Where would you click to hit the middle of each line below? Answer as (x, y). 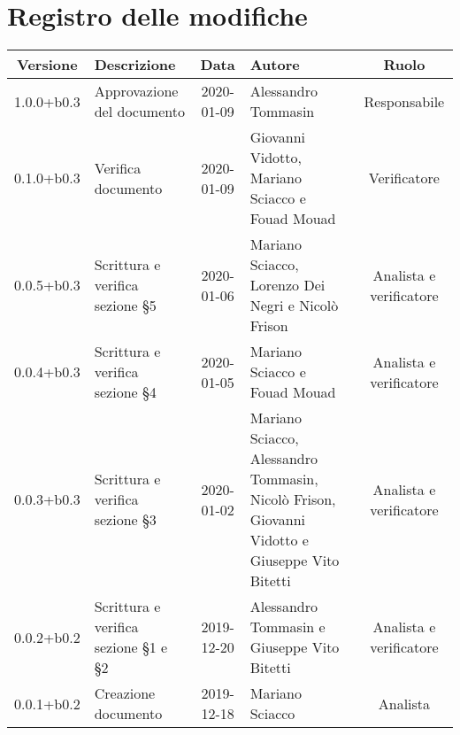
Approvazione (136, 91)
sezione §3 (125, 520)
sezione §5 (125, 306)
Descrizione (135, 65)
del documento (139, 112)
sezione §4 (125, 392)
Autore (275, 65)
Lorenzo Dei (287, 285)
